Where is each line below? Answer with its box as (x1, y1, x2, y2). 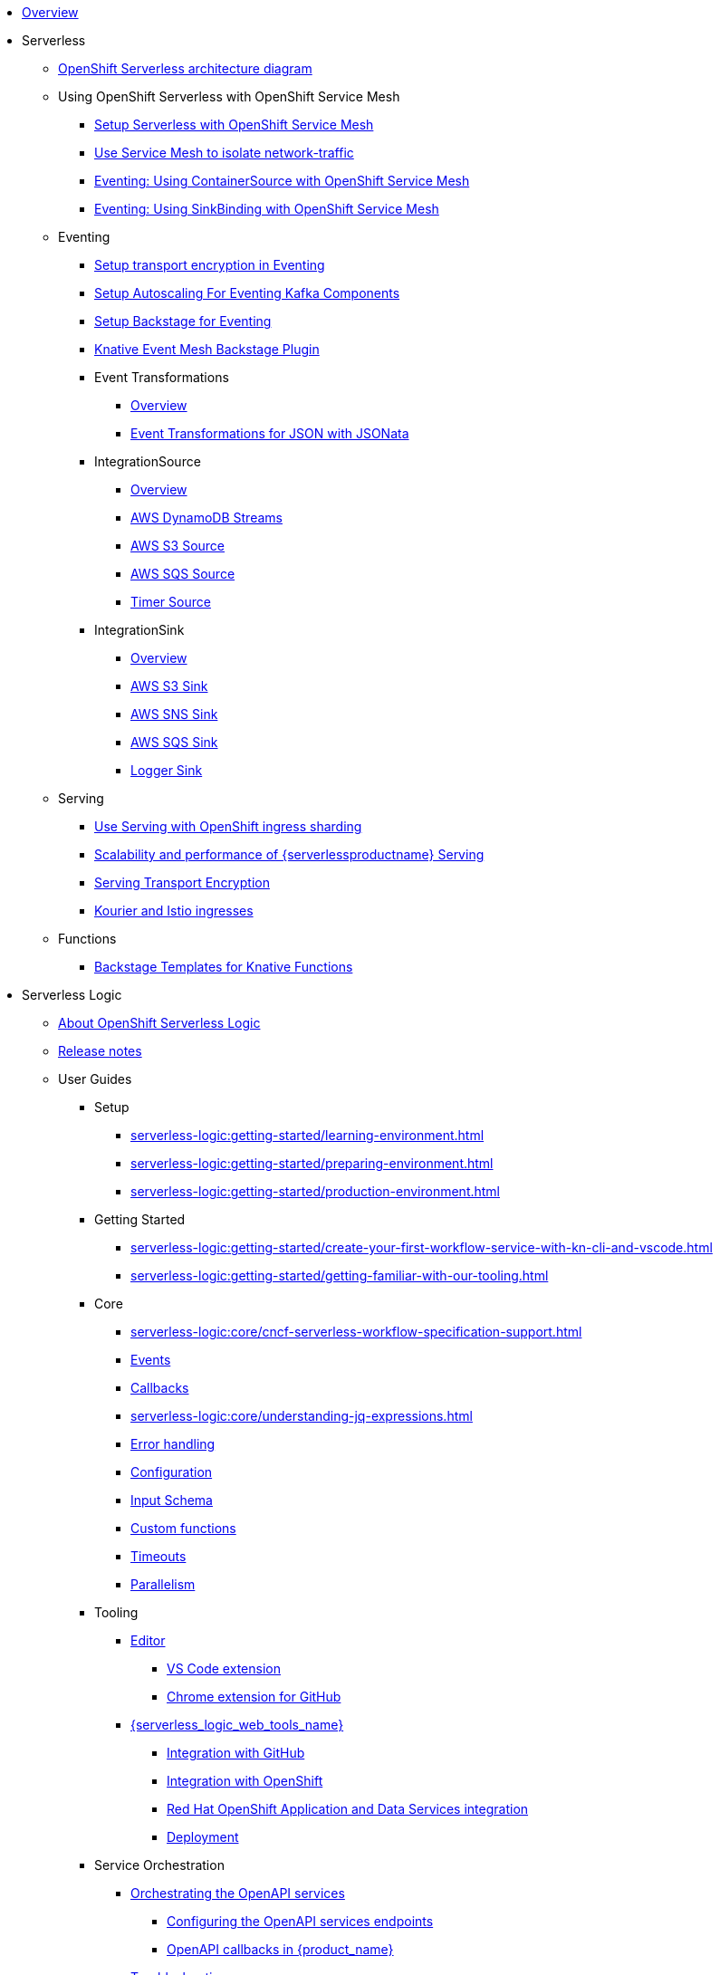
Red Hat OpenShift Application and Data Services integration (167, 1801, 529, 1817)
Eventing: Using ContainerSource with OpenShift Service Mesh (94, 173, 470, 188)
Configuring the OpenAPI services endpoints (167, 1913, 434, 1929)
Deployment (167, 1829, 239, 1845)
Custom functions (130, 1520, 236, 1536)
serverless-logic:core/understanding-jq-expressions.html (130, 1408, 473, 1424)
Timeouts (130, 1548, 187, 1564)
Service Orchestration (94, 1857, 225, 1873)
